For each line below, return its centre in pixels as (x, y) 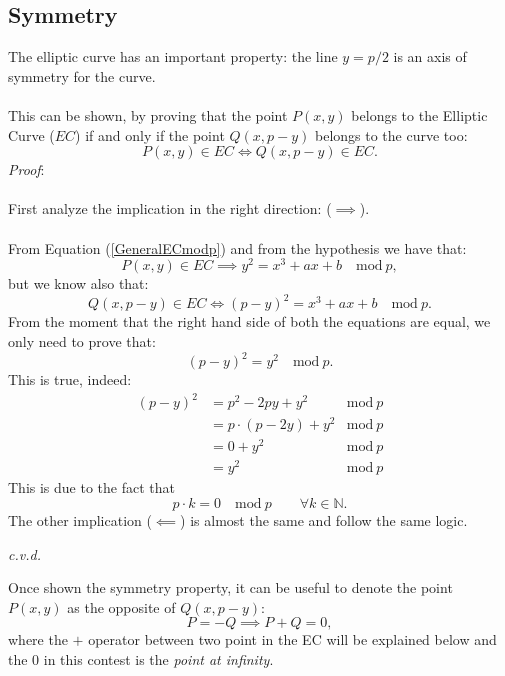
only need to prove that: (82, 340)
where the (38, 639)
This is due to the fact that (91, 487)
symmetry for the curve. (82, 75)
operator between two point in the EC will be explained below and (292, 639)
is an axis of (430, 56)
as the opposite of (121, 606)
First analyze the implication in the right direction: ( (170, 208)
